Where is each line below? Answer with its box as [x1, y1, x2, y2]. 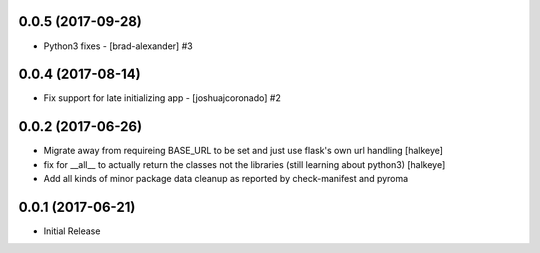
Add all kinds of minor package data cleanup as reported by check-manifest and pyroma [43, 173, 409, 185]
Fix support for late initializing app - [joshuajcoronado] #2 [43, 92, 282, 104]
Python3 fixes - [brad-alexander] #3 [43, 40, 194, 52]
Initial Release [43, 225, 101, 237]
